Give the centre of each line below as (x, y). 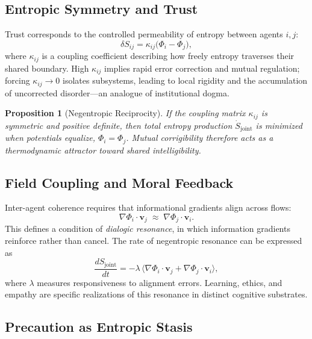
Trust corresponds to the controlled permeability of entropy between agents (144, 34)
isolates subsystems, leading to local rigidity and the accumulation (185, 80)
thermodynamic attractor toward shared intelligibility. (103, 150)
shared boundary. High (47, 68)
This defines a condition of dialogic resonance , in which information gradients (148, 229)
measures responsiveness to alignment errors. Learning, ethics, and (160, 282)
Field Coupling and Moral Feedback (119, 182)
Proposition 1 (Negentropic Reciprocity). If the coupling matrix (125, 113)
